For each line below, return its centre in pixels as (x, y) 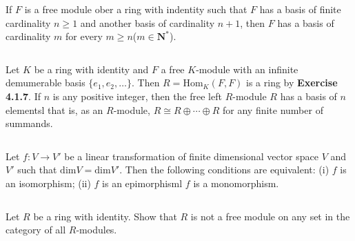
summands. (29, 123)
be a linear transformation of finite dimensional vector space (191, 156)
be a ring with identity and (91, 69)
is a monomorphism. (236, 183)
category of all (36, 230)
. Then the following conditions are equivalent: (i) (224, 170)
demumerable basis (45, 83)
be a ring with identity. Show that (105, 216)
